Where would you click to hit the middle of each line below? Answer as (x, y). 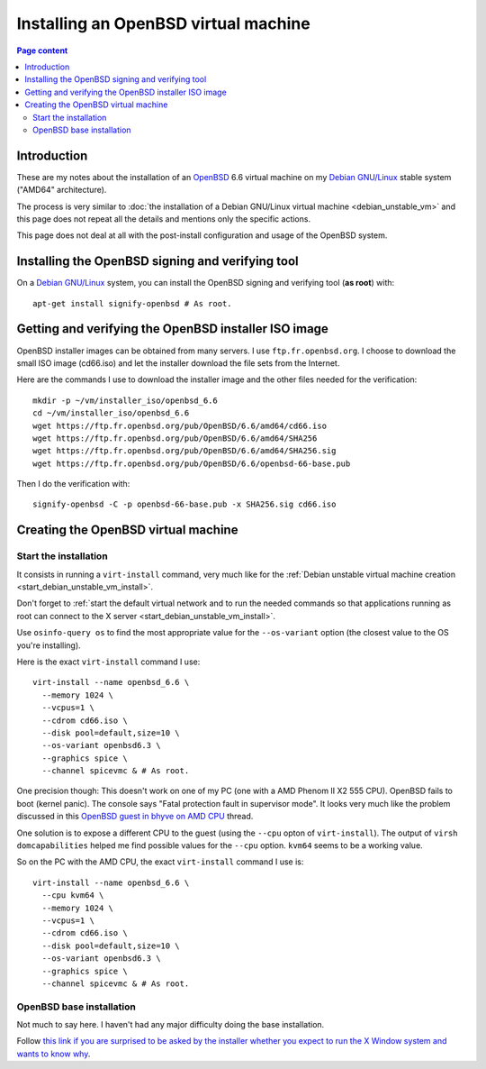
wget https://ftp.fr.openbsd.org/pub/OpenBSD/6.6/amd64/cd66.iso (180, 425)
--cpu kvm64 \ (73, 895)
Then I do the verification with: (73, 484)
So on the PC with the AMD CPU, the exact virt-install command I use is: (160, 862)
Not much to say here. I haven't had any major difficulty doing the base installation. (171, 1025)
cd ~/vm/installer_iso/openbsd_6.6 (111, 413)
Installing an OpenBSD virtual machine (163, 23)
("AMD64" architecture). (62, 190)
